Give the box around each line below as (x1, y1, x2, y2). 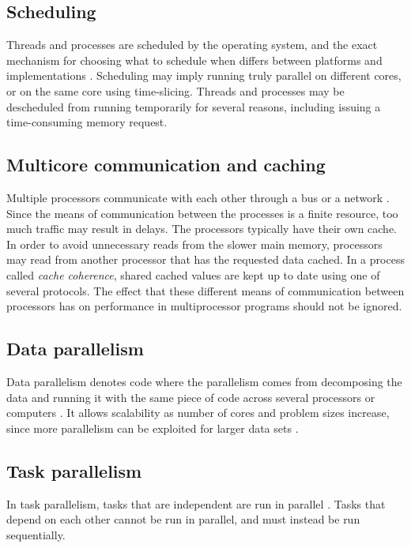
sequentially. (6, 526, 66, 542)
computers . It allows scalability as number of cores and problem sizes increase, (6, 404, 390, 421)
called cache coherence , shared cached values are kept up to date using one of (6, 266, 380, 283)
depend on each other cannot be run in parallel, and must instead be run (6, 511, 360, 527)
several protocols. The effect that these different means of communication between (6, 282, 405, 298)
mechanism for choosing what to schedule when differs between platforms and (6, 51, 383, 68)
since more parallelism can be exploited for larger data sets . (6, 419, 299, 436)
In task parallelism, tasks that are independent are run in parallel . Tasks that (6, 495, 386, 512)
